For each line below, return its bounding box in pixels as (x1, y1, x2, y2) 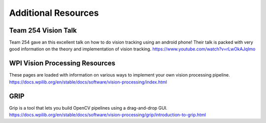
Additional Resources (9, 7, 99, 18)
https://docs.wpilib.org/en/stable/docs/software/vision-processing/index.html (9, 79, 167, 85)
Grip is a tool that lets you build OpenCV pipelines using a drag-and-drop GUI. (9, 105, 167, 111)
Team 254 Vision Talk (9, 26, 77, 35)
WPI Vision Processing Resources (9, 59, 116, 68)
